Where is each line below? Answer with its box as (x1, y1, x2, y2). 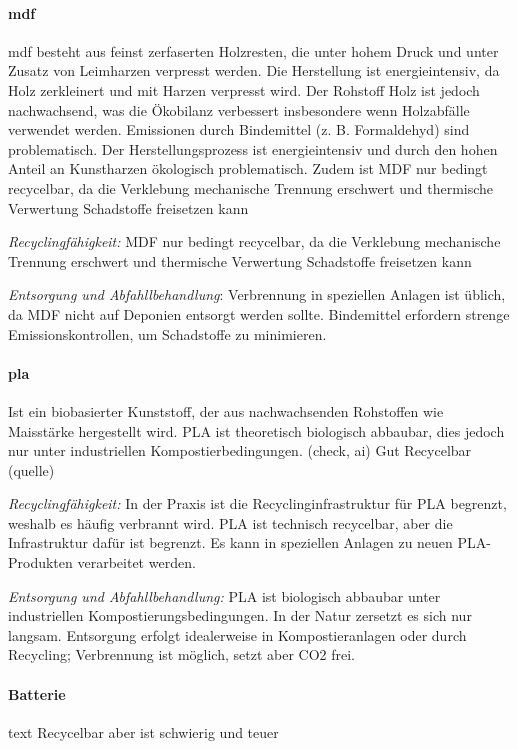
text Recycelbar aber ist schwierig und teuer (8, 721, 279, 742)
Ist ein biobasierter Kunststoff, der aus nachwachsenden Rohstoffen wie (8, 400, 444, 421)
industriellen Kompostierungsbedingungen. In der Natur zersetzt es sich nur (8, 605, 472, 626)
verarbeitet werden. (77, 552, 196, 573)
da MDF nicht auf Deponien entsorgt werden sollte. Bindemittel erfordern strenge (8, 303, 510, 324)
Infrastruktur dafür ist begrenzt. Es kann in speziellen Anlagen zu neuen (8, 532, 453, 553)
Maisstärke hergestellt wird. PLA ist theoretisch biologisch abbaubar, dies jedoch (8, 420, 505, 441)
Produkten (8, 552, 73, 573)
